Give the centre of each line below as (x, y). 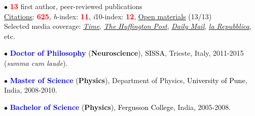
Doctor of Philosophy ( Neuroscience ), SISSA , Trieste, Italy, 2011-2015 (127, 53)
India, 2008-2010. (31, 90)
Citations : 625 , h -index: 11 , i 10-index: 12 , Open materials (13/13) (108, 16)
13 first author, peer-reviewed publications (76, 6)
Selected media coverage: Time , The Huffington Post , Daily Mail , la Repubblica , (128, 26)
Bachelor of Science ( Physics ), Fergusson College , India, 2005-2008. (120, 107)
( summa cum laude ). (36, 63)
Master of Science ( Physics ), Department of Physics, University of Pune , (129, 80)
